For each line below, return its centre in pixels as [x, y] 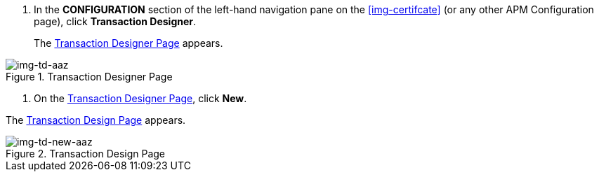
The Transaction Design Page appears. [96, 120]
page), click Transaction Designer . [115, 21]
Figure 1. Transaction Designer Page [89, 77]
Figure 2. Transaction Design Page [86, 154]
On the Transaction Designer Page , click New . [140, 98]
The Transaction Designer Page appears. [129, 43]
